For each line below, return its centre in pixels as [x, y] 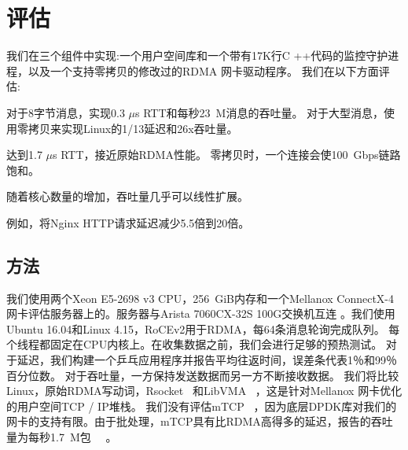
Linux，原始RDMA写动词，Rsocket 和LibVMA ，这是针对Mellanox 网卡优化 [204, 391]
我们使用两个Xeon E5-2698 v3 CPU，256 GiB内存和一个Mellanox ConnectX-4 [200, 298]
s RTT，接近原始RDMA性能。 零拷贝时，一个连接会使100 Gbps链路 [227, 155]
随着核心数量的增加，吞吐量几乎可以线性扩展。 [127, 196]
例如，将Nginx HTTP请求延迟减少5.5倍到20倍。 [128, 222]
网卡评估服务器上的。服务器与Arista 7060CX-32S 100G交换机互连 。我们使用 [201, 314]
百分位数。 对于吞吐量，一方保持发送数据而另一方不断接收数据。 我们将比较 [203, 375]
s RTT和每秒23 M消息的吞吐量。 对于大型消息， [260, 112]
